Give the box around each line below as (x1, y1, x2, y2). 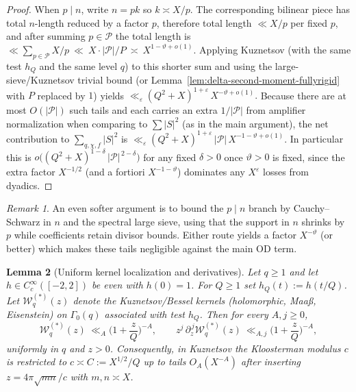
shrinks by (301, 214, 345, 228)
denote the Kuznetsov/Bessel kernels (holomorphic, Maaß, (73, 293, 316, 307)
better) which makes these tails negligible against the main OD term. (6, 241, 297, 256)
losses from (263, 164, 309, 179)
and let (289, 264, 318, 278)
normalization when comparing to (6, 116, 148, 130)
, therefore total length (156, 15, 252, 29)
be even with (92, 278, 143, 292)
